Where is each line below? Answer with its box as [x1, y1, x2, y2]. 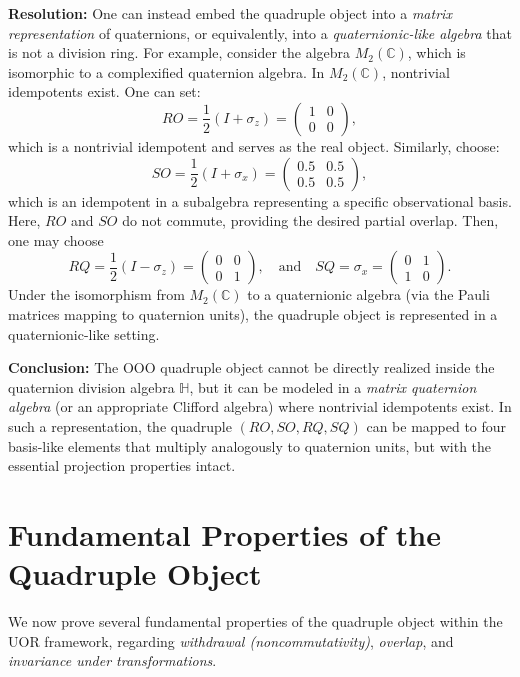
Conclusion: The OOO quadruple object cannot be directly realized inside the [8, 357, 495, 378]
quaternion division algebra [8, 376, 175, 397]
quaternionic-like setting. [8, 323, 160, 344]
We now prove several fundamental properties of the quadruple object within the [8, 611, 503, 631]
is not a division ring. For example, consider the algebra [8, 42, 351, 63]
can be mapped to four [366, 415, 507, 436]
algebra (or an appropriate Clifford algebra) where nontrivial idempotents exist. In [8, 396, 512, 417]
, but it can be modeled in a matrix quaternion [189, 376, 477, 397]
